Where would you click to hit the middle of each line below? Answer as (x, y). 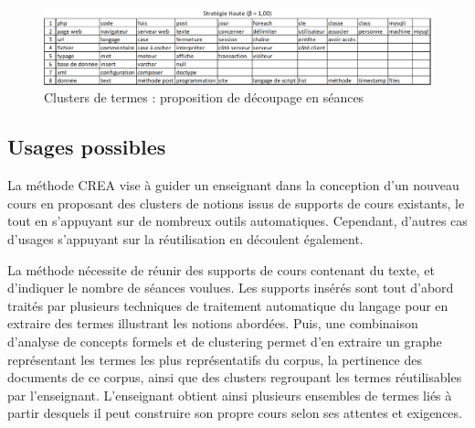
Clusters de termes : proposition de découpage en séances (204, 97)
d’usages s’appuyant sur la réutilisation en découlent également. (185, 239)
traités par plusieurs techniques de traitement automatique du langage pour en (228, 305)
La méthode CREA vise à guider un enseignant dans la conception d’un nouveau (233, 185)
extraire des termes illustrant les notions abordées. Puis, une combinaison (213, 323)
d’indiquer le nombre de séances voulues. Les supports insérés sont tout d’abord (231, 288)
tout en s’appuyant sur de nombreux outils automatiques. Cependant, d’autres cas (237, 221)
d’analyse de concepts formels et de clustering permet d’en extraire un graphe (225, 342)
